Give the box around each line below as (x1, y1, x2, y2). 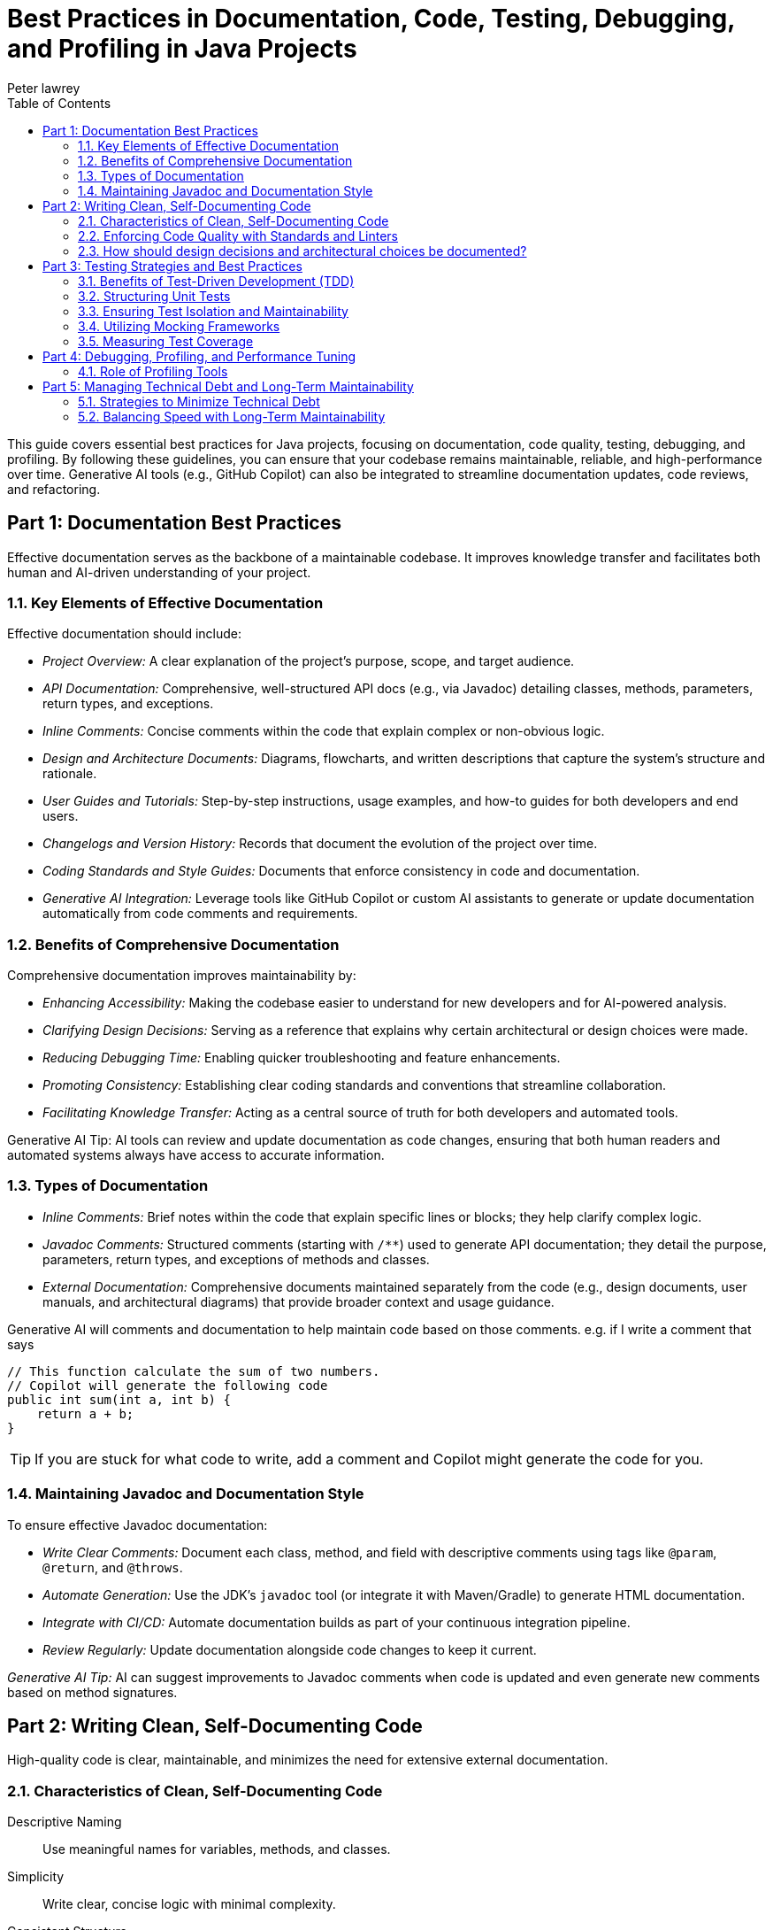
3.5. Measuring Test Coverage (78, 333, 254, 349)
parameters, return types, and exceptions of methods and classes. (42, 1251, 430, 1267)
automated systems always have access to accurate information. (7, 1147, 385, 1163)
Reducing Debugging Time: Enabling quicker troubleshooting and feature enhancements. (42, 1050, 561, 1066)
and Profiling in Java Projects (7, 34, 357, 64)
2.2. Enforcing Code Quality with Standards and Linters (78, 228, 398, 243)
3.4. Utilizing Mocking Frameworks (78, 318, 280, 334)
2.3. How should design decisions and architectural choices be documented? (78, 243, 527, 259)
